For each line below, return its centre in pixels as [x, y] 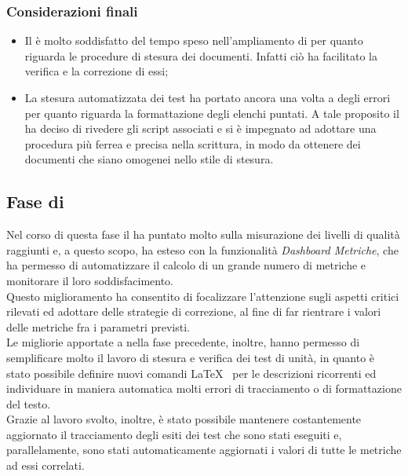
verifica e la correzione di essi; [97, 71]
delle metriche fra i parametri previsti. [98, 326]
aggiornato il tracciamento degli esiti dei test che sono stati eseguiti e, [174, 434]
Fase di [35, 201]
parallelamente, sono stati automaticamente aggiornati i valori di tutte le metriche [204, 450]
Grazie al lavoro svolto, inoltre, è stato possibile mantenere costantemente [184, 419]
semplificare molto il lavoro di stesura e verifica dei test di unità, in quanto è [191, 357]
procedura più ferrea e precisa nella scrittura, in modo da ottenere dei [193, 143]
